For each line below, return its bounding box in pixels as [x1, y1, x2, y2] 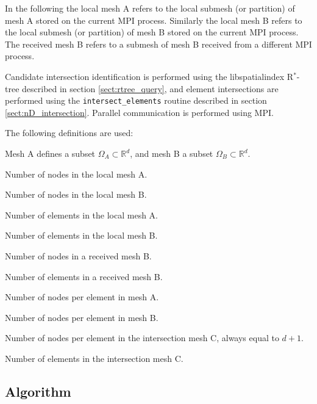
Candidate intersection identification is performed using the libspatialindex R [5, 70, 294, 82]
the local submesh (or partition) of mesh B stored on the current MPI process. [5, 26, 299, 38]
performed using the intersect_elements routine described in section [5, 94, 267, 107]
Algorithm [5, 381, 71, 400]
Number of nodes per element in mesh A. [5, 290, 159, 303]
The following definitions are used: [5, 126, 134, 139]
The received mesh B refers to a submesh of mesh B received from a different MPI [5, 37, 312, 50]
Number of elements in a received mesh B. [5, 270, 163, 283]
